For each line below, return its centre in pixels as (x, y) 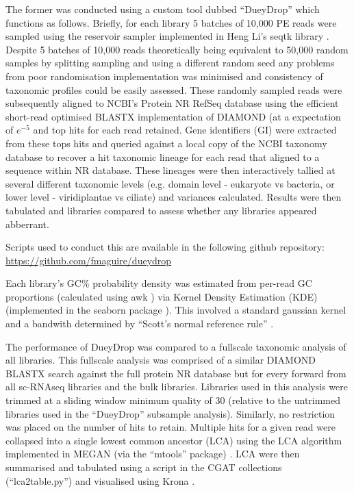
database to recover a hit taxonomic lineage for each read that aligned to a (163, 156)
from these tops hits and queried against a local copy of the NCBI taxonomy (166, 143)
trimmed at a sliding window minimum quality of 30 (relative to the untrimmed (173, 400)
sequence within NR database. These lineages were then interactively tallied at (170, 170)
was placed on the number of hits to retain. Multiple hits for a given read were (170, 427)
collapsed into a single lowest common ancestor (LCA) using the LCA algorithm (174, 440)
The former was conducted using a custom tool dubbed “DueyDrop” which (163, 9)
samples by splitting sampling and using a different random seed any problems (170, 63)
